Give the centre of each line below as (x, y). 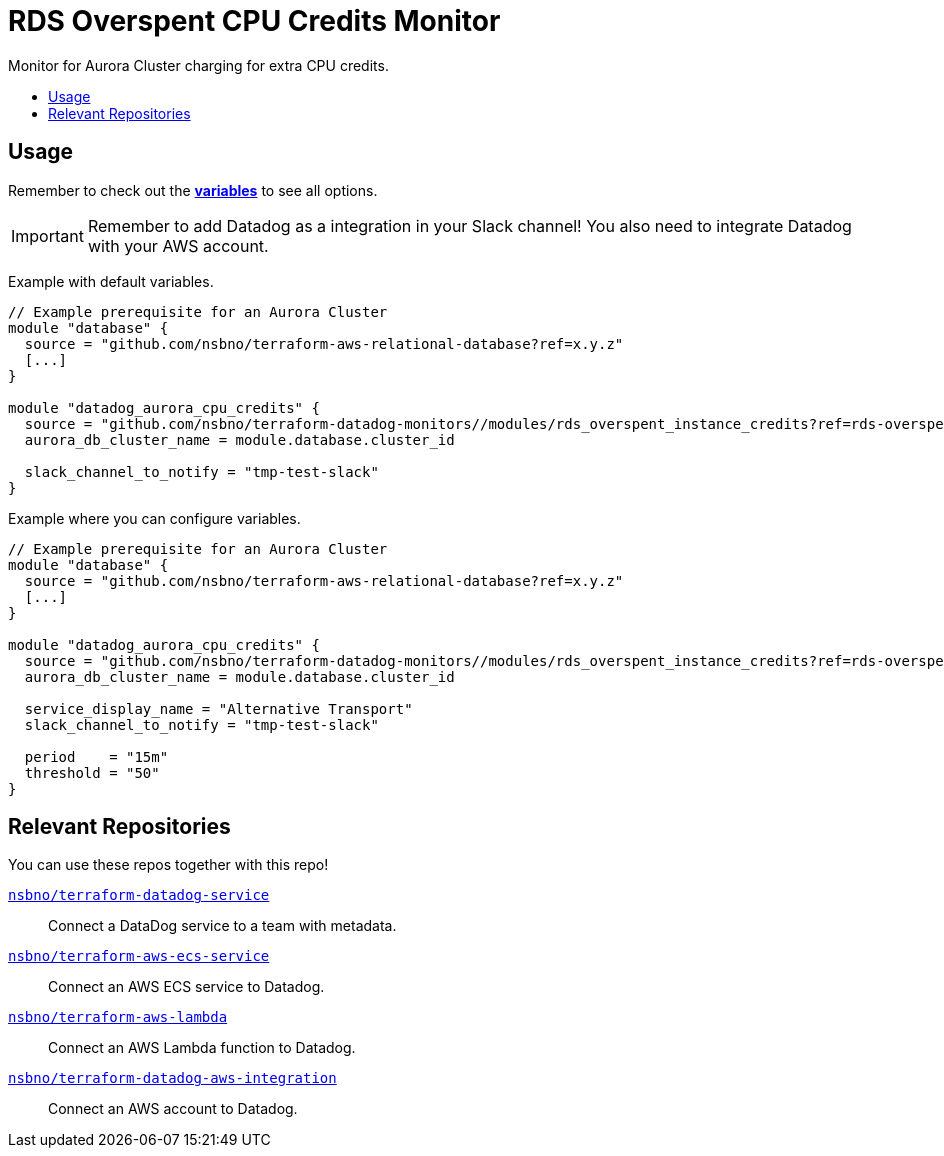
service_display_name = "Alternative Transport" (218, 708)
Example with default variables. (111, 281)
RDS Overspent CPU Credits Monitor (254, 21)
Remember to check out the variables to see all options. (193, 190)
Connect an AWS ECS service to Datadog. (186, 987)
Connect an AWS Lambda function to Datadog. (202, 1048)
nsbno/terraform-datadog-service (139, 895)
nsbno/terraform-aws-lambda (118, 1017)
